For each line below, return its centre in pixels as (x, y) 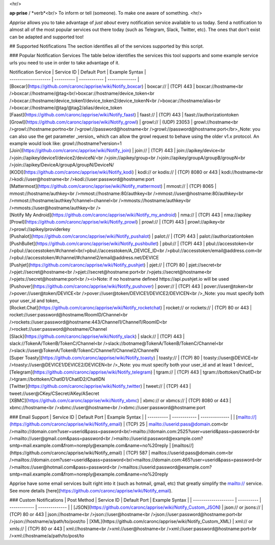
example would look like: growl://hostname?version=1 (66, 143)
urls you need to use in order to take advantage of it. (64, 63)
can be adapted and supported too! (47, 37)
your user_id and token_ (35, 301)
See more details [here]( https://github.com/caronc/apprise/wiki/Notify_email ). (91, 490)
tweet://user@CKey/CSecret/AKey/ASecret (54, 393)
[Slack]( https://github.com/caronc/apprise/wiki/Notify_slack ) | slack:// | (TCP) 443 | (97, 336)
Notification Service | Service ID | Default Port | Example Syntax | (78, 72)
